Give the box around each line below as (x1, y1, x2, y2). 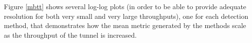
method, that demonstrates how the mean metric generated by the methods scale (4, 20, 246, 30)
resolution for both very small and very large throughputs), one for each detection (4, 11, 249, 21)
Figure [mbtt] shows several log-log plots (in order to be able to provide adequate (4, 1, 247, 11)
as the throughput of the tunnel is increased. (4, 29, 137, 40)
